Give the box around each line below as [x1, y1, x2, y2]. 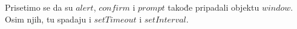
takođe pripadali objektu [168, 1, 259, 13]
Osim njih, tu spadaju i [5, 12, 91, 25]
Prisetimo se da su [5, 1, 73, 13]
